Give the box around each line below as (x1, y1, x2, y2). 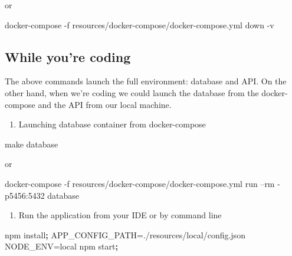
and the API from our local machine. (38, 98, 172, 110)
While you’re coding (5, 47, 131, 65)
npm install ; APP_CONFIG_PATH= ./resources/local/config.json (5, 228, 245, 241)
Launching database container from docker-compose (18, 118, 206, 130)
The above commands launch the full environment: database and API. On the (5, 75, 287, 87)
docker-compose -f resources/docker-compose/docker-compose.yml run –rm (5, 177, 275, 189)
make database (5, 137, 58, 150)
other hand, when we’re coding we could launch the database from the (5, 86, 259, 99)
